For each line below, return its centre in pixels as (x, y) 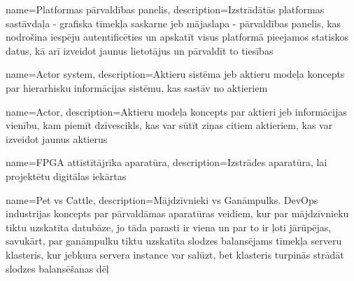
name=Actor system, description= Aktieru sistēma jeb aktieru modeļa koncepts (175, 74)
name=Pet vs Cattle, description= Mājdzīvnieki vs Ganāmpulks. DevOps (162, 199)
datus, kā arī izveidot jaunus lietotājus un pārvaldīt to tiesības (140, 50)
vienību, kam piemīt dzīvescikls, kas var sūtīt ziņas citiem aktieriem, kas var (169, 125)
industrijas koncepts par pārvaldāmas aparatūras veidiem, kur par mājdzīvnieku (177, 213)
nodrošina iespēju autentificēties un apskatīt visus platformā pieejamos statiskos (177, 37)
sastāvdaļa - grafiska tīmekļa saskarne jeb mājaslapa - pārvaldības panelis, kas (174, 23)
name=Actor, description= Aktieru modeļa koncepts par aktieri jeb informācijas (176, 111)
